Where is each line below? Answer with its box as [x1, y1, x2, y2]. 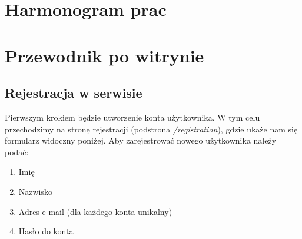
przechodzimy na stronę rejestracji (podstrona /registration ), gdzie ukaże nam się [5, 122, 298, 135]
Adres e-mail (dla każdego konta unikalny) [18, 205, 172, 217]
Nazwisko [18, 185, 53, 197]
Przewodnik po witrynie [5, 43, 204, 67]
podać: [5, 145, 29, 158]
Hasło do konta [18, 225, 74, 237]
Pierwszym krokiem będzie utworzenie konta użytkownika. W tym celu [5, 111, 260, 123]
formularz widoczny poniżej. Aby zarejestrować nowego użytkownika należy [5, 134, 277, 147]
